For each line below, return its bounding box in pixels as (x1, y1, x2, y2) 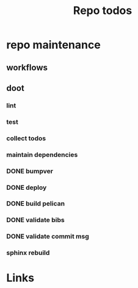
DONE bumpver (6, 167, 54, 175)
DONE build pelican (6, 200, 65, 208)
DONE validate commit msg (6, 232, 90, 241)
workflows (6, 62, 48, 73)
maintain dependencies (6, 150, 78, 159)
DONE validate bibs (6, 216, 65, 225)
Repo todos (73, 4, 133, 18)
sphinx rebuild (6, 248, 50, 257)
